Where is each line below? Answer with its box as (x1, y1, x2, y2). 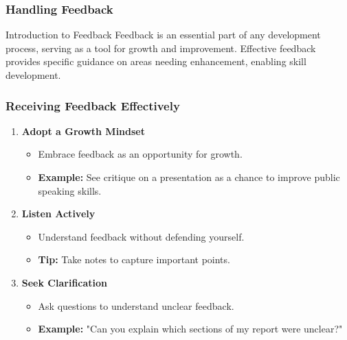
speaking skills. (38, 183, 102, 197)
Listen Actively (21, 206, 96, 221)
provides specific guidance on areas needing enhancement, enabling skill (5, 54, 306, 69)
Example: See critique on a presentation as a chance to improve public (38, 170, 340, 184)
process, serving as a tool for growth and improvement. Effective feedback (5, 40, 316, 55)
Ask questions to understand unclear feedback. (38, 298, 234, 313)
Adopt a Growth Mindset (21, 123, 145, 138)
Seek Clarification (21, 275, 108, 289)
